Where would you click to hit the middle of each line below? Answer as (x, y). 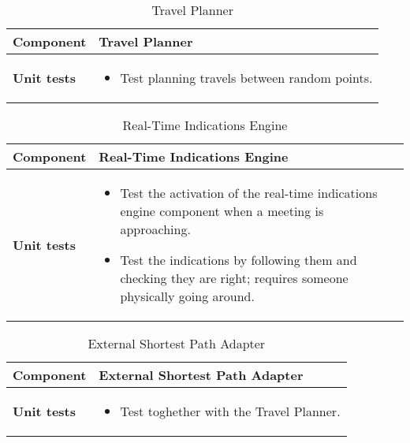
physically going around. (187, 296)
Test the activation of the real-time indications (249, 193)
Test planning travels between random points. (246, 78)
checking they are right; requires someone (234, 278)
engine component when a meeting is (222, 211)
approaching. (155, 229)
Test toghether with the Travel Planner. (230, 411)
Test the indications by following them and (239, 260)
